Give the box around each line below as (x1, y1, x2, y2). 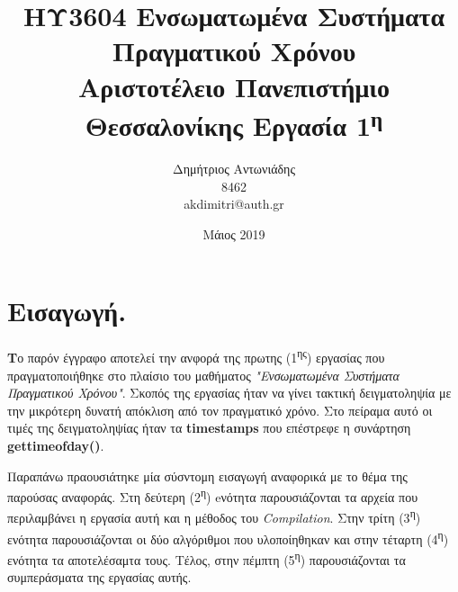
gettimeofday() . (7, 435, 104, 454)
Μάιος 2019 (202, 224, 265, 243)
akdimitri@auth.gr (184, 194, 284, 213)
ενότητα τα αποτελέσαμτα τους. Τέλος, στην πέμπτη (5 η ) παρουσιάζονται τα (7, 547, 406, 569)
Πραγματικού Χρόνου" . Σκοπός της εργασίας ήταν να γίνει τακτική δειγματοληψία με (7, 383, 452, 402)
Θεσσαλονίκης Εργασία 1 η (85, 103, 383, 144)
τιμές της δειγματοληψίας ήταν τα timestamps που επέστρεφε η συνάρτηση (7, 418, 411, 437)
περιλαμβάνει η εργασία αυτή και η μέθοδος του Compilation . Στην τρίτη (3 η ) (7, 506, 421, 527)
